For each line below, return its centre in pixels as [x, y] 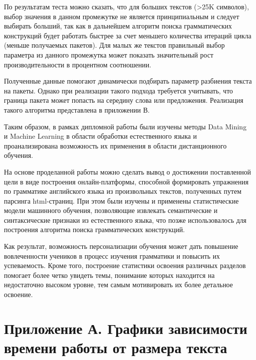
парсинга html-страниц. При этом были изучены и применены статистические [121, 200]
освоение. [18, 294]
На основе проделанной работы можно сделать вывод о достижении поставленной [128, 171]
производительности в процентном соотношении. [78, 64]
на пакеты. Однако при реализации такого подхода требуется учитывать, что [119, 90]
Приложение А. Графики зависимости [126, 328]
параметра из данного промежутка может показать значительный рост [109, 54]
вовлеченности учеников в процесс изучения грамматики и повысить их [112, 255]
